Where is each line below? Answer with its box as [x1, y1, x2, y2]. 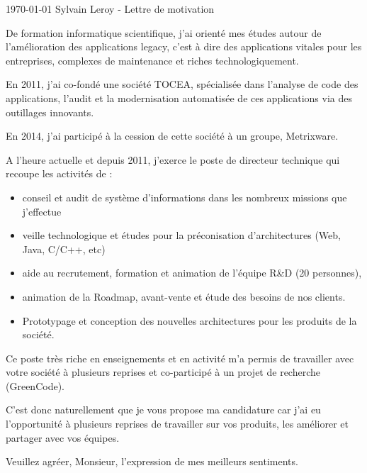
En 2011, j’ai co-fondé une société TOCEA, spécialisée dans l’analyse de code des [6, 77, 358, 91]
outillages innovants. [6, 104, 94, 119]
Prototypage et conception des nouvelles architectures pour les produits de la [22, 313, 357, 328]
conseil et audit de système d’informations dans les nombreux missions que [22, 189, 347, 204]
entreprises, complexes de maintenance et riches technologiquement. [6, 52, 299, 67]
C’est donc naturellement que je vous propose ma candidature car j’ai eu [6, 402, 321, 417]
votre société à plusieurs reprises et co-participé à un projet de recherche [6, 365, 320, 379]
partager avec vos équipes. [6, 430, 120, 445]
